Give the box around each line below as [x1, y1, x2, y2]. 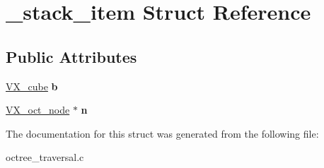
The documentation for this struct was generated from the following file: [6, 126, 319, 140]
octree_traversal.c [6, 150, 84, 164]
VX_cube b [6, 78, 58, 93]
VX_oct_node [6, 102, 70, 117]
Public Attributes [6, 45, 137, 67]
